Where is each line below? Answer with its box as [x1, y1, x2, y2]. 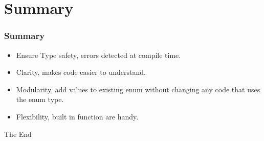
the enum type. [16, 94, 64, 105]
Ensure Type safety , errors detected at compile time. [16, 49, 181, 60]
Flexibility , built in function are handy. [16, 111, 139, 122]
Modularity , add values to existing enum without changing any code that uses [16, 84, 260, 94]
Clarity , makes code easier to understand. [16, 67, 146, 77]
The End [4, 128, 32, 139]
